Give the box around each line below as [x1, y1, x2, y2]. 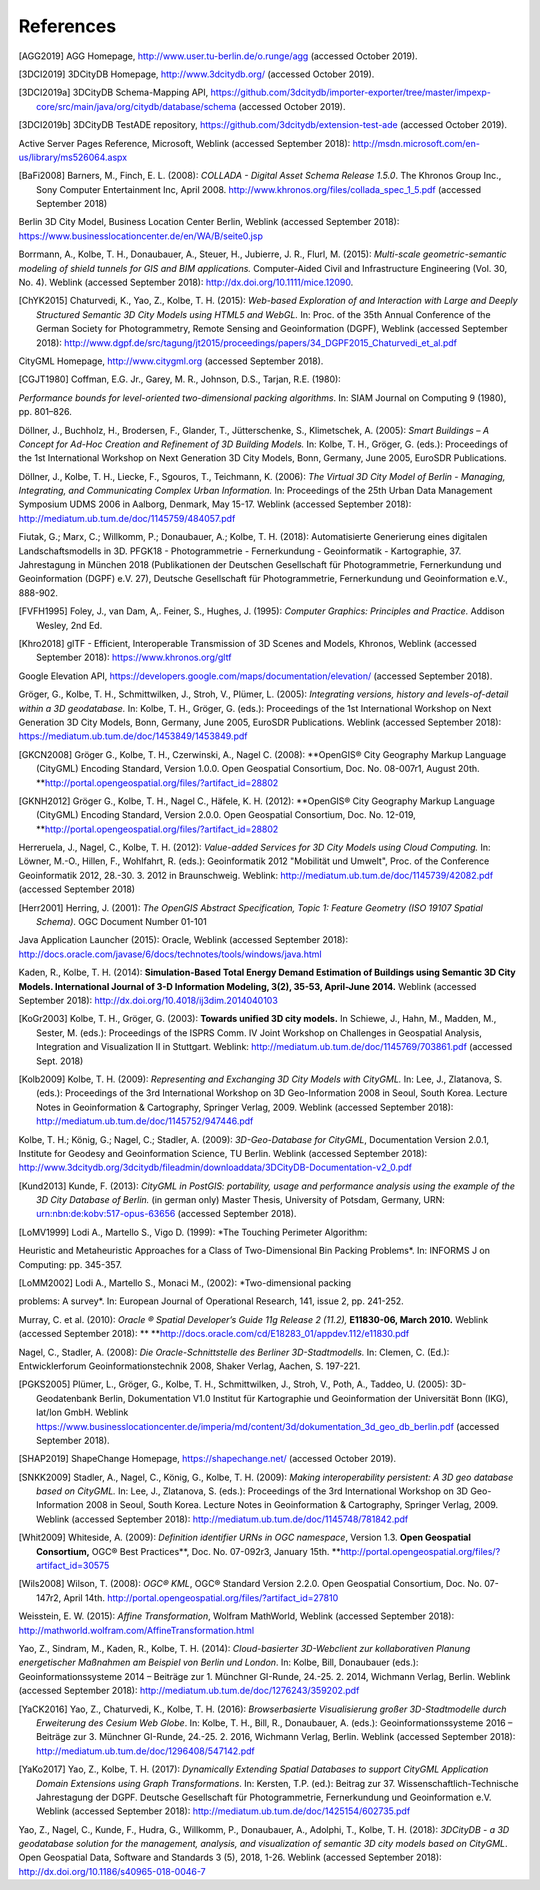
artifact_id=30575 [36, 1560, 110, 1572]
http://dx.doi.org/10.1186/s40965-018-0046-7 [18, 1865, 207, 1877]
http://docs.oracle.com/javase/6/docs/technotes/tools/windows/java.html [18, 948, 322, 960]
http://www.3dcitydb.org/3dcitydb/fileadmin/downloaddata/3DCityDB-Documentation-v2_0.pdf [18, 1161, 413, 1174]
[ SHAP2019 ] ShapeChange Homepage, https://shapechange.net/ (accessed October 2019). [18, 1453, 397, 1465]
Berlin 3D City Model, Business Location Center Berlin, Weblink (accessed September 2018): [18, 216, 400, 228]
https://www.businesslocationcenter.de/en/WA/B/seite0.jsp [18, 230, 264, 242]
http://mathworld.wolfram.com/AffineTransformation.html [18, 1624, 255, 1636]
